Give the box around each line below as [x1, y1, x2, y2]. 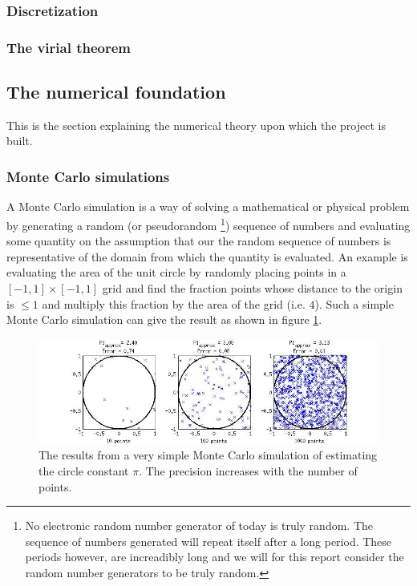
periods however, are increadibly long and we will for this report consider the [25, 548, 404, 565]
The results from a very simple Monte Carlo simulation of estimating [38, 447, 378, 463]
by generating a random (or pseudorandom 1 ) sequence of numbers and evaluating [6, 214, 411, 233]
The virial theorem [6, 37, 132, 57]
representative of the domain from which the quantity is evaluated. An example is [6, 248, 408, 265]
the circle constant [38, 462, 129, 479]
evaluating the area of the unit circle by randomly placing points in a [6, 264, 346, 281]
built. [6, 132, 33, 149]
